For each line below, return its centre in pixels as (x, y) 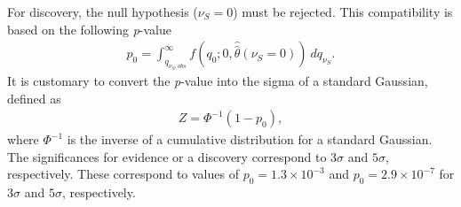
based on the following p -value (89, 29)
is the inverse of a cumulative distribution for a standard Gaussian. (250, 139)
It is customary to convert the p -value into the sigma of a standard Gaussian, (218, 80)
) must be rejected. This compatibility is (343, 11)
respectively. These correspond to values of (123, 174)
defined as (34, 98)
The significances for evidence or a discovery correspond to (167, 156)
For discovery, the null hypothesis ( (103, 11)
